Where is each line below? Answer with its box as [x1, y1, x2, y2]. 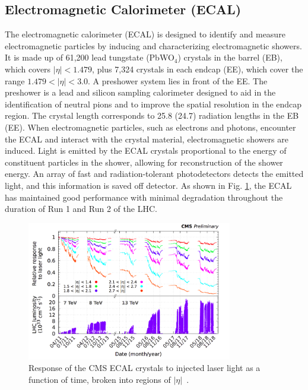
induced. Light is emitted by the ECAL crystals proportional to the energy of [5, 144, 287, 157]
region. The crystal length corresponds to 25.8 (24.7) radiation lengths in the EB [5, 109, 299, 122]
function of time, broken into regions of [28, 373, 171, 385]
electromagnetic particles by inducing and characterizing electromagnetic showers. [5, 39, 302, 52]
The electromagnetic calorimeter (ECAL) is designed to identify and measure [5, 28, 285, 40]
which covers [5, 62, 51, 75]
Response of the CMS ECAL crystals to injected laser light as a [28, 362, 261, 374]
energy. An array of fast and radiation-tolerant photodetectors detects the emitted [5, 167, 304, 180]
